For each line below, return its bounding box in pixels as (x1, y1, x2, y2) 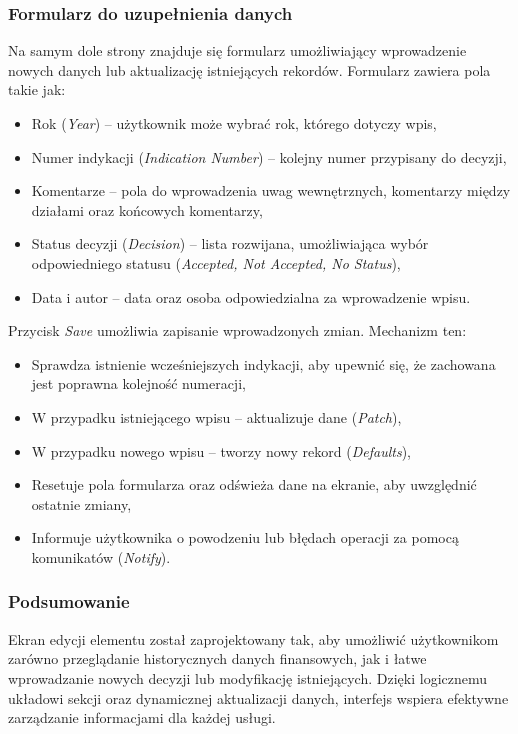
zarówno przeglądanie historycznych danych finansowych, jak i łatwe (8, 648, 427, 669)
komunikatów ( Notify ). (31, 546, 171, 567)
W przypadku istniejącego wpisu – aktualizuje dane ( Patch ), (31, 406, 402, 427)
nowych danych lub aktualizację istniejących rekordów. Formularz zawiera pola (8, 59, 491, 80)
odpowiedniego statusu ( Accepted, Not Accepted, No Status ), (31, 252, 401, 273)
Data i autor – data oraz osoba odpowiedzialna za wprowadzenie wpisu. (31, 286, 471, 307)
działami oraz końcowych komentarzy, (31, 199, 263, 220)
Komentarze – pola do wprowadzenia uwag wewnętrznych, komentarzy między (31, 180, 511, 201)
